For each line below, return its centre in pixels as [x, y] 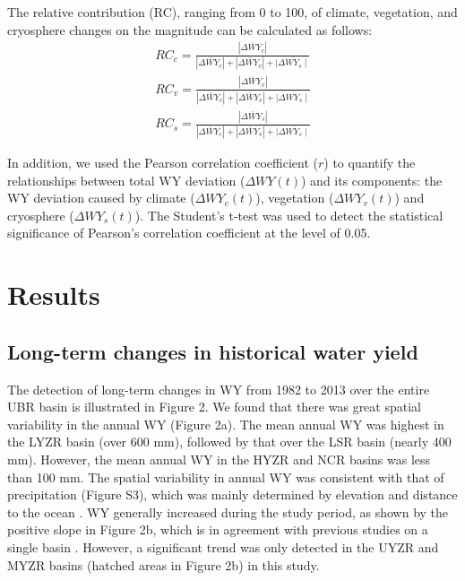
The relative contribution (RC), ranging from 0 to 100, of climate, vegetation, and [232, 12]
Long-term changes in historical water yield [213, 351]
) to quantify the [370, 163]
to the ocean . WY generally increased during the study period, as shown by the [228, 512]
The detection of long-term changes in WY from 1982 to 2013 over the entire [219, 389]
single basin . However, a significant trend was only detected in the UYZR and [223, 546]
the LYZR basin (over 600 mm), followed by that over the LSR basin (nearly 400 [229, 442]
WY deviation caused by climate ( [101, 198]
